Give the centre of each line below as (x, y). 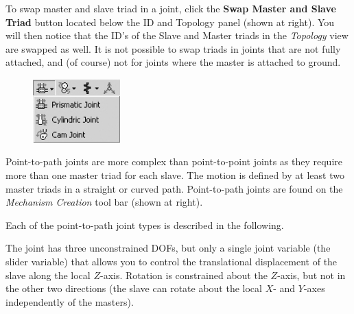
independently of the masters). (70, 301)
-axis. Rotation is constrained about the (184, 275)
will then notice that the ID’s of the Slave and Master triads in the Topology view (177, 35)
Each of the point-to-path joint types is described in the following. (145, 225)
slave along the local (48, 275)
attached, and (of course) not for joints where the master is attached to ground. (173, 62)
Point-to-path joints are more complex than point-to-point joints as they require (174, 161)
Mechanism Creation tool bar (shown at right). (104, 202)
